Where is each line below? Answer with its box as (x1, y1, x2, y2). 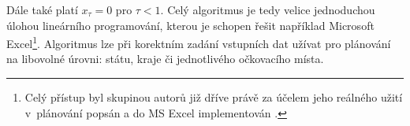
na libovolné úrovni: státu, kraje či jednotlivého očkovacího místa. (6, 50, 324, 67)
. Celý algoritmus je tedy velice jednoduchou (160, 2, 375, 17)
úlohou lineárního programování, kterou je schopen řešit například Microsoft (6, 17, 375, 33)
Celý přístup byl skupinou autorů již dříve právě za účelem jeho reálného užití (24, 89, 403, 106)
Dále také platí (6, 2, 78, 17)
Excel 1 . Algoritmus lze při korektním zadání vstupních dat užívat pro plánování (6, 33, 391, 51)
